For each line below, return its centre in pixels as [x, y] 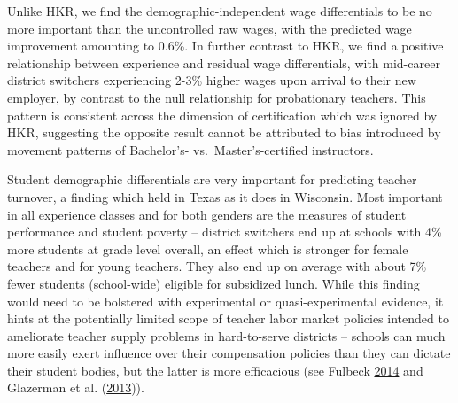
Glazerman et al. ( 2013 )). [76, 387]
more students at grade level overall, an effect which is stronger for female [208, 248]
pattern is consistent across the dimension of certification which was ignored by [222, 115]
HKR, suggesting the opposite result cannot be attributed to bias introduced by [224, 132]
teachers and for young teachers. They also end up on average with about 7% [217, 266]
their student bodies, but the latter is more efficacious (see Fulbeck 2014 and [215, 370]
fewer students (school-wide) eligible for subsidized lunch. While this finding [213, 283]
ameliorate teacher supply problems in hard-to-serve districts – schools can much [226, 335]
